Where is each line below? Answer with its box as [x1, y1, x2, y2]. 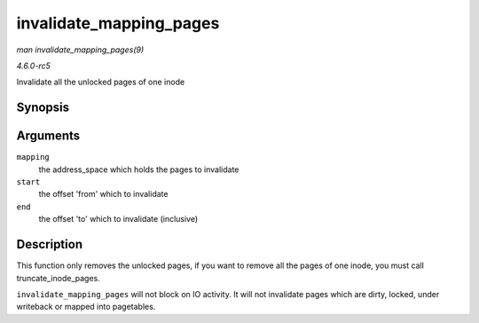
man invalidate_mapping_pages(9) [16, 44, 145, 55]
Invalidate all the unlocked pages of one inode [16, 76, 185, 88]
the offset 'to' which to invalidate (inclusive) [38, 214, 199, 225]
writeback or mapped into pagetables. [16, 302, 156, 312]
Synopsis [16, 100, 70, 115]
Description [16, 237, 83, 252]
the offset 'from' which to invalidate [38, 189, 169, 200]
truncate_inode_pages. [16, 272, 101, 283]
